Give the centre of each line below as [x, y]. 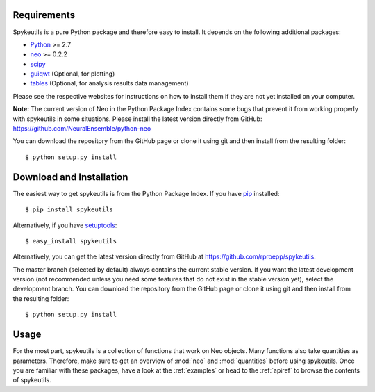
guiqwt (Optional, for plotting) [73, 74]
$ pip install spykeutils [69, 210]
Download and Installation [70, 177]
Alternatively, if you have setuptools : [65, 225]
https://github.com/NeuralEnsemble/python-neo [82, 129]
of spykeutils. [32, 380]
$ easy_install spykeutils [71, 241]
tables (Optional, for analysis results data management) [109, 83]
